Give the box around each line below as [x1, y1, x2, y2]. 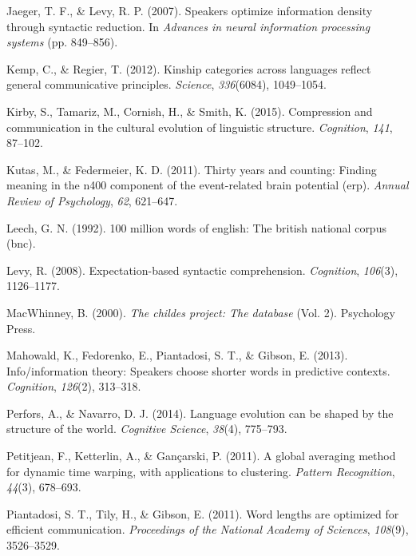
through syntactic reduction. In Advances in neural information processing [6, 18, 370, 34]
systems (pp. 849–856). [6, 34, 118, 50]
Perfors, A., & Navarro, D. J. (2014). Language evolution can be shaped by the [6, 404, 394, 421]
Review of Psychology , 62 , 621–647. [6, 192, 178, 208]
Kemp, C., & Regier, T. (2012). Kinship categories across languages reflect [6, 60, 371, 77]
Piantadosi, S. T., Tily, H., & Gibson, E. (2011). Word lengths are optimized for [6, 505, 399, 522]
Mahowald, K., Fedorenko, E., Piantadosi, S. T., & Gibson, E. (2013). [6, 347, 348, 363]
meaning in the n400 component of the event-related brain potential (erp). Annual [6, 177, 409, 193]
